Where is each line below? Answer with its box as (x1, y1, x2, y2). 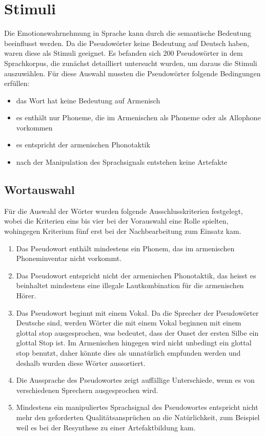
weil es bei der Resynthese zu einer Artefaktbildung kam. (16, 422, 196, 432)
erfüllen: (4, 78, 30, 89)
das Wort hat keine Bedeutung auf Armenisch (16, 95, 160, 105)
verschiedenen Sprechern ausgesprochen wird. (16, 384, 158, 395)
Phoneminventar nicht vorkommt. (16, 253, 122, 264)
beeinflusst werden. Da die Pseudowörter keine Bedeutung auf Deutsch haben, (4, 37, 249, 48)
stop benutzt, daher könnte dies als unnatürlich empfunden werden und (16, 347, 241, 358)
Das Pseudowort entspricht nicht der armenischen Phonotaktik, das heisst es (16, 270, 256, 280)
